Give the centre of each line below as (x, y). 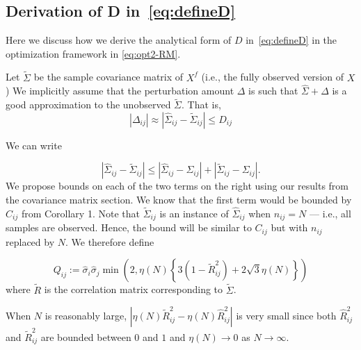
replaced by (30, 241)
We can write (34, 145)
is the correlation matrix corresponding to (134, 289)
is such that (273, 91)
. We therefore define (110, 241)
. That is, (201, 105)
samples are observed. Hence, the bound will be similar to (129, 227)
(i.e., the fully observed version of (272, 77)
